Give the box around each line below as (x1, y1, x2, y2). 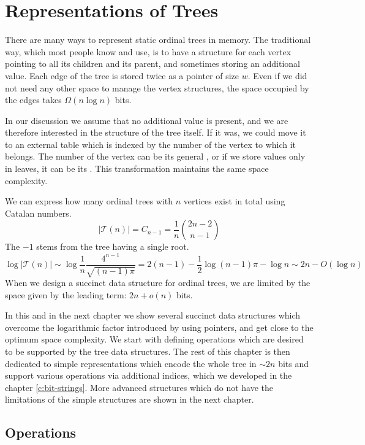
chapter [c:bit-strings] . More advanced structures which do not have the (5, 381, 274, 393)
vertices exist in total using (183, 195, 285, 207)
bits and (278, 357, 309, 370)
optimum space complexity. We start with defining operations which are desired (5, 333, 304, 346)
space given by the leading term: (5, 288, 127, 301)
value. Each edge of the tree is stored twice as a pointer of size (5, 69, 239, 82)
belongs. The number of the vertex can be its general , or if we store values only (5, 150, 306, 163)
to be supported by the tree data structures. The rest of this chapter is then (5, 344, 290, 357)
